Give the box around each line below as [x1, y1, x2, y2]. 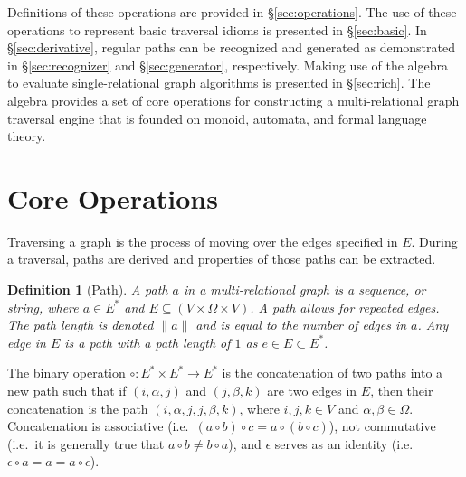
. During [411, 231, 458, 250]
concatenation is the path [7, 398, 148, 417]
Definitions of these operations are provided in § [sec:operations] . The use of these [7, 3, 457, 21]
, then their [370, 381, 433, 400]
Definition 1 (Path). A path [7, 280, 168, 299]
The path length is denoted [7, 315, 154, 334]
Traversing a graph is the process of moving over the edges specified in [7, 231, 398, 250]
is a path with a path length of [64, 332, 231, 351]
